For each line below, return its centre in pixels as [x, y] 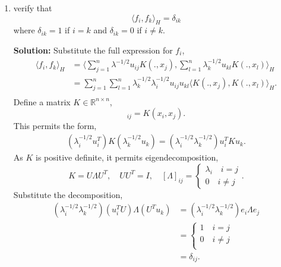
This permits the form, [55, 126]
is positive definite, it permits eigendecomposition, [127, 157]
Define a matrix [42, 101]
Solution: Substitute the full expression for [93, 50]
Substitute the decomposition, [68, 194]
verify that [33, 8]
